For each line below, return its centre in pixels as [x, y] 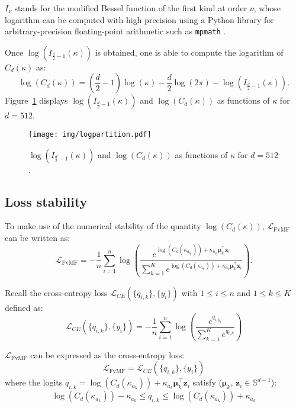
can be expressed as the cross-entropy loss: [107, 354]
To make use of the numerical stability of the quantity [103, 226]
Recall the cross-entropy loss [56, 292]
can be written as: [38, 238]
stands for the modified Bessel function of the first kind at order [131, 8]
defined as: [24, 307]
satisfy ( [207, 382]
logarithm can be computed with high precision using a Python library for [139, 19]
